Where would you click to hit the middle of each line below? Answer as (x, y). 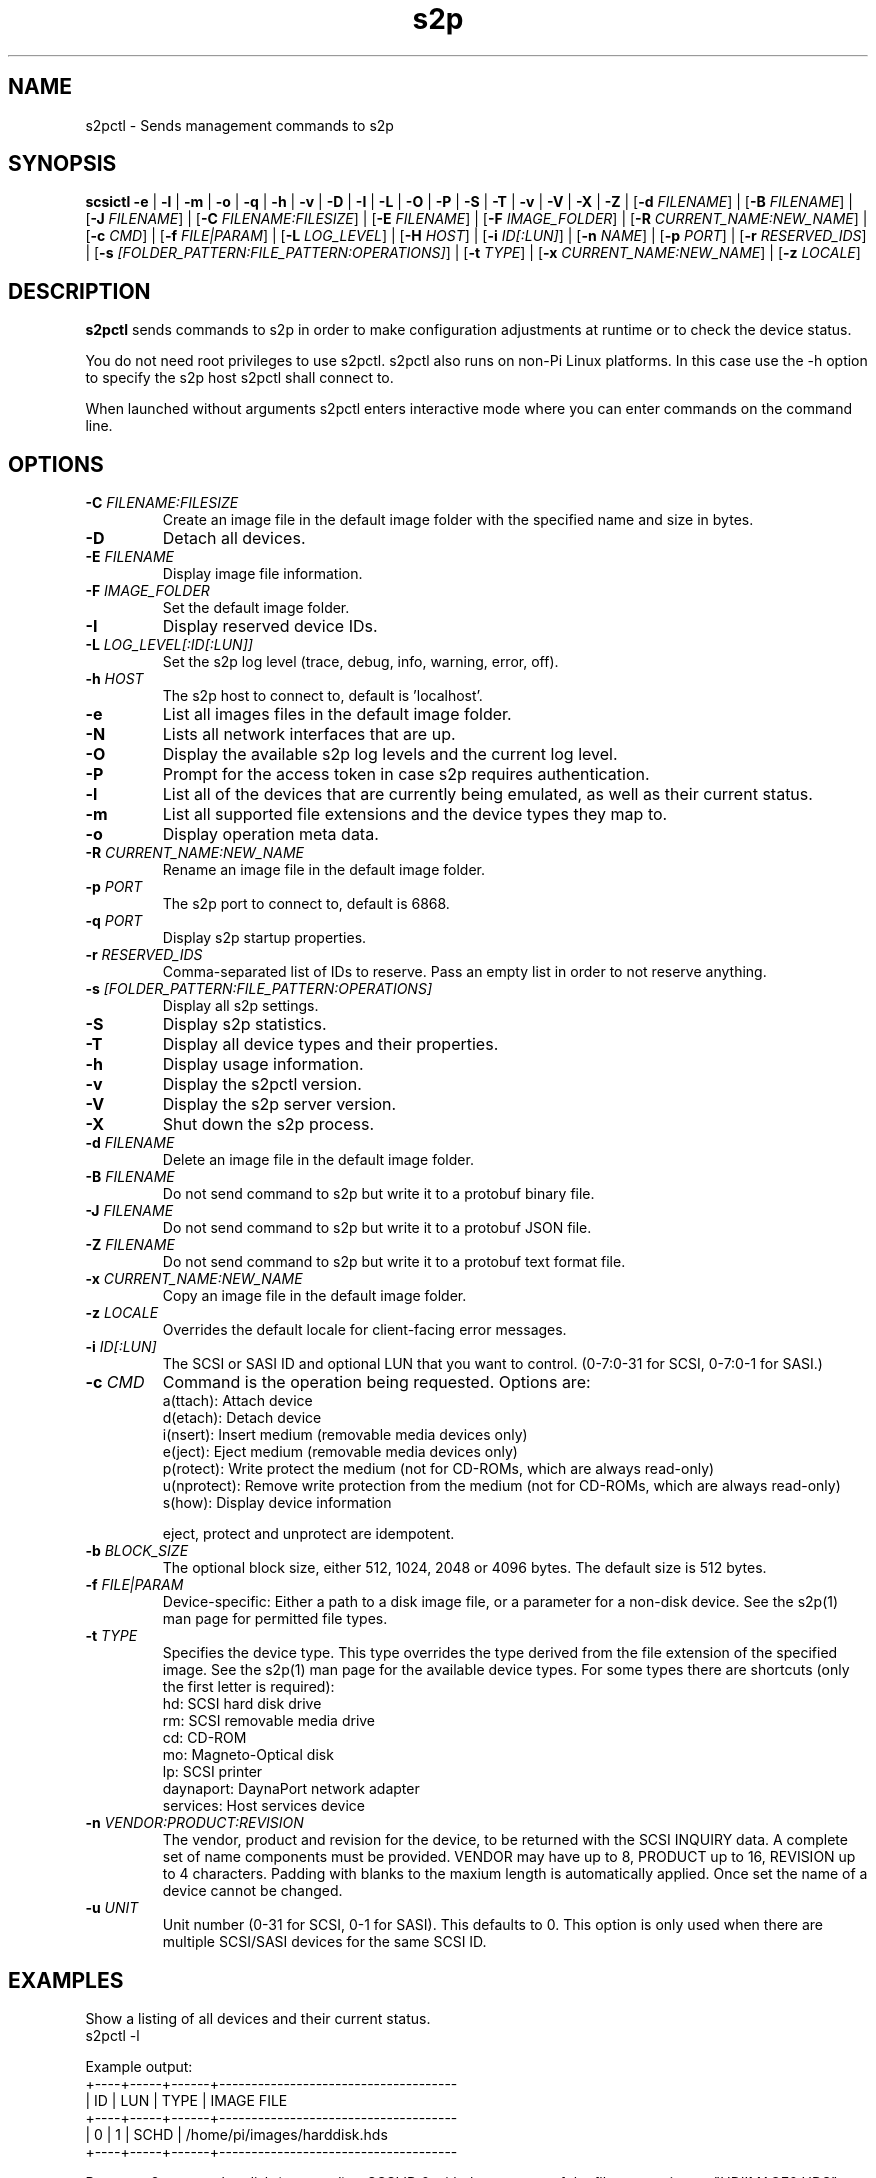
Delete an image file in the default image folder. (318, 1160)
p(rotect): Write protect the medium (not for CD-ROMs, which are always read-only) (438, 1469)
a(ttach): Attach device (237, 1401)
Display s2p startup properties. (264, 938)
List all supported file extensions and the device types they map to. (415, 814)
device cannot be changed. (252, 1891)
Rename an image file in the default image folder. (324, 870)
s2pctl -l (112, 2035)
